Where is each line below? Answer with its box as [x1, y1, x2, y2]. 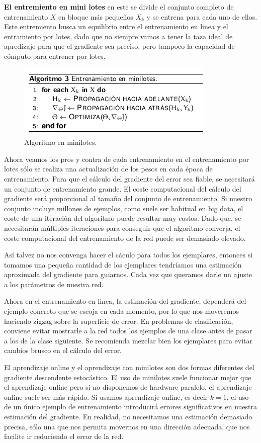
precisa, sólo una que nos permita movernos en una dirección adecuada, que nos [4, 421, 250, 431]
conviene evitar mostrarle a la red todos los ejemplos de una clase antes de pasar [4, 325, 252, 336]
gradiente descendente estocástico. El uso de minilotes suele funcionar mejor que [4, 372, 251, 382]
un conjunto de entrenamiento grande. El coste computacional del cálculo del [4, 183, 241, 194]
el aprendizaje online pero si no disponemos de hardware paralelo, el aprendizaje [4, 382, 252, 392]
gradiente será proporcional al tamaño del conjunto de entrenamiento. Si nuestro [4, 193, 252, 204]
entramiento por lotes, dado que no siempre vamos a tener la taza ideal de [4, 31, 233, 41]
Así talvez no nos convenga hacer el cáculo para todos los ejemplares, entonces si [4, 249, 253, 260]
